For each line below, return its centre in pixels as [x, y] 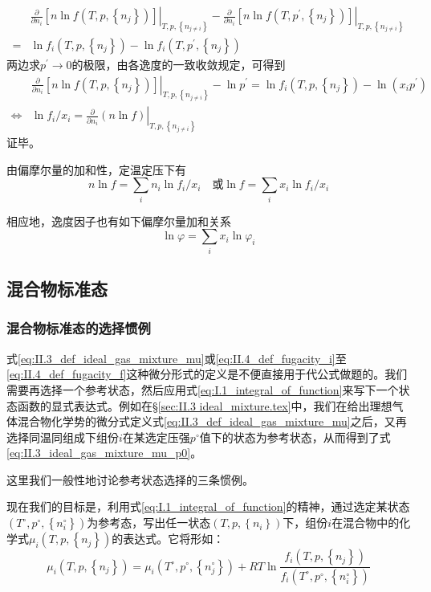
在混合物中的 [366, 523]
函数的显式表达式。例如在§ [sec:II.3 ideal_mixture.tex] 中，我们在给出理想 [205, 405]
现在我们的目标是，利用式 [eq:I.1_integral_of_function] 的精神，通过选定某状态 [208, 506]
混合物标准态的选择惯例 [79, 328]
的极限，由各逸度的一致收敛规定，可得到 [179, 64]
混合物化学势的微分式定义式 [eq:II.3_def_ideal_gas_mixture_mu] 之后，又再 [212, 421]
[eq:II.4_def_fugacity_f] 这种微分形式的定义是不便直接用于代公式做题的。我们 [207, 374]
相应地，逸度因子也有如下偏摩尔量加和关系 [119, 220]
